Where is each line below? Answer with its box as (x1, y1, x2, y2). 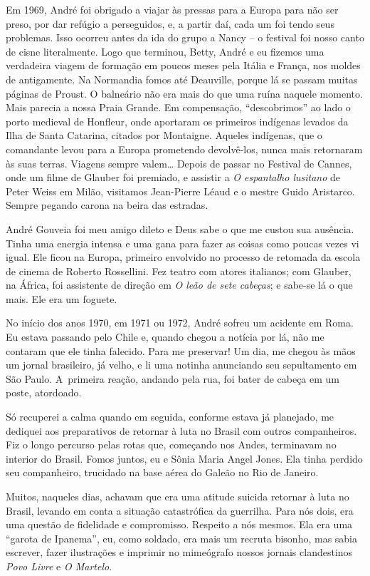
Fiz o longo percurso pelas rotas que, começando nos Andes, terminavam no (6, 437, 337, 452)
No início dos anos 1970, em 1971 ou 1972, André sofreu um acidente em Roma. (6, 315, 354, 330)
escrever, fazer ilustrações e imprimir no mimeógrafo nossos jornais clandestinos (6, 545, 353, 560)
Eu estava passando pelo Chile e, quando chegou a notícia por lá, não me (6, 329, 324, 344)
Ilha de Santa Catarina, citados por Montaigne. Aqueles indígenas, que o (6, 128, 322, 143)
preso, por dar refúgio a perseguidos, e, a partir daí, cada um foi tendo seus (6, 16, 334, 31)
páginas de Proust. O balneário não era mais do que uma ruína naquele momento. (6, 86, 363, 101)
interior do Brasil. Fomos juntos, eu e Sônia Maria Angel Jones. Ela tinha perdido (6, 451, 363, 466)
